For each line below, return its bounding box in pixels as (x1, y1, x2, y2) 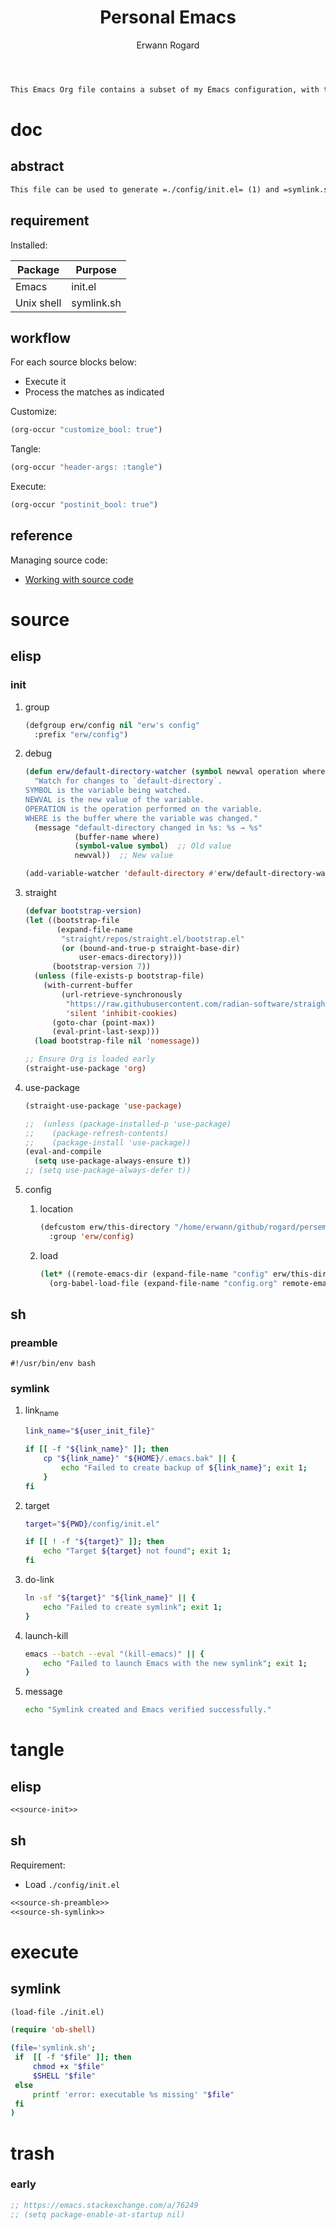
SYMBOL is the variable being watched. (24, 786, 192, 796)
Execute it (24, 376, 67, 388)
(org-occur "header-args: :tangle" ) (10, 462, 163, 473)
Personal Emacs (99, 6, 237, 29)
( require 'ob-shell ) (10, 2025, 97, 2035)
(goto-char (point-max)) (51, 1017, 156, 1028)
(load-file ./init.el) (10, 2007, 105, 2017)
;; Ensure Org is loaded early (24, 1054, 156, 1065)
